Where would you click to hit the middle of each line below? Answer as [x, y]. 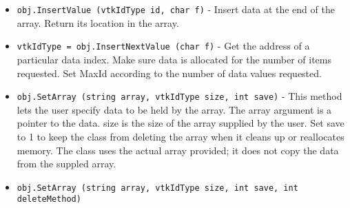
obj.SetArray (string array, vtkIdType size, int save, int [157, 188]
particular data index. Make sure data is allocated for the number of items [174, 59]
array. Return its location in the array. [98, 22]
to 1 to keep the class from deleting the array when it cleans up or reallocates [181, 136]
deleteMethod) [49, 199]
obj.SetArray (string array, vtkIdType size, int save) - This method [179, 96]
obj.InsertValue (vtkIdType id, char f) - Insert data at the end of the [176, 9]
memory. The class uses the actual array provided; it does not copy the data [178, 150]
